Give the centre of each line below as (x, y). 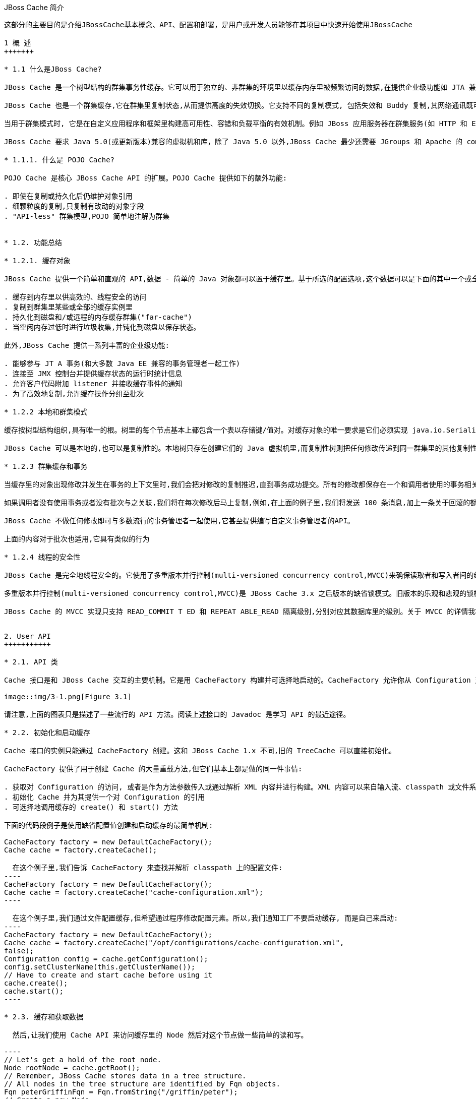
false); (19, 951)
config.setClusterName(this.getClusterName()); (100, 967)
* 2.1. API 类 (31, 662)
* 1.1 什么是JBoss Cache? (53, 69)
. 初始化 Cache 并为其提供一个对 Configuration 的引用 (105, 797)
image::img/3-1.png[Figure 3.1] (68, 697)
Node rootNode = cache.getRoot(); (72, 1068)
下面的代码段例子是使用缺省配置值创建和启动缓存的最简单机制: (109, 825)
